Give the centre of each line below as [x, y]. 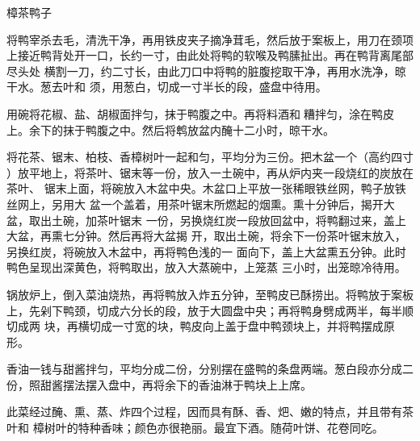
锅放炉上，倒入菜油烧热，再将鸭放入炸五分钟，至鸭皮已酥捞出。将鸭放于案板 [210, 294]
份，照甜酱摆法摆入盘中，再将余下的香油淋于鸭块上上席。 [159, 384]
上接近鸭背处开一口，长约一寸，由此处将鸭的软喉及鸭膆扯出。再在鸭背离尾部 [210, 55]
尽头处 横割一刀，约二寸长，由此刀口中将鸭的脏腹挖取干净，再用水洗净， [201, 71]
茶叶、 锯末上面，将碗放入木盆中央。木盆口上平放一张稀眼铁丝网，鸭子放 [201, 188]
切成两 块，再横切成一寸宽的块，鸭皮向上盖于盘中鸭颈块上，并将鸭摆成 [195, 326]
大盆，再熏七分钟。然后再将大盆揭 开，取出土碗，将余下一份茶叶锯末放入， [206, 236]
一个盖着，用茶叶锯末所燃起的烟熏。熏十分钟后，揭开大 [248, 204]
